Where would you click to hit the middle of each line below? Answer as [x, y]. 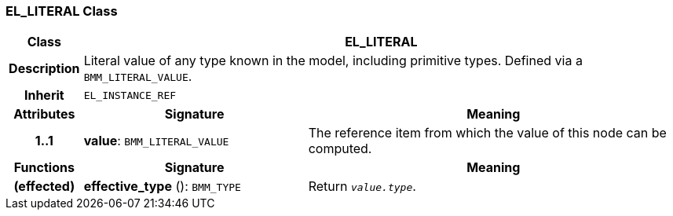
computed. [340, 149]
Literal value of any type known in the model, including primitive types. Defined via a [333, 61]
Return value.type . [362, 187]
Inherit [44, 95]
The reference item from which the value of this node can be [487, 133]
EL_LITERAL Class [62, 11]
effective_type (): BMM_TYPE [162, 187]
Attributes [44, 114]
